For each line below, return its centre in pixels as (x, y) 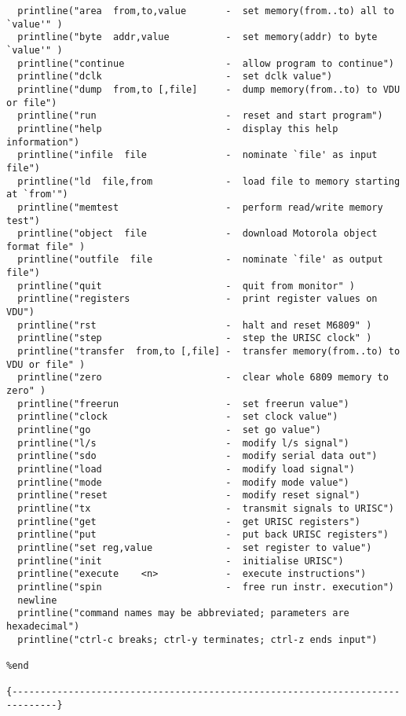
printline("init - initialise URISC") (181, 561)
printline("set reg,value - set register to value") (195, 547)
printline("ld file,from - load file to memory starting (209, 181)
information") (43, 142)
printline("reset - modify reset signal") (189, 496)
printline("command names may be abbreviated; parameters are (183, 613)
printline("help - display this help (178, 129)
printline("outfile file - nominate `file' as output (200, 260)
